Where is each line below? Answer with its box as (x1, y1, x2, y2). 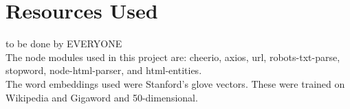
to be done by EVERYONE (6, 36, 122, 51)
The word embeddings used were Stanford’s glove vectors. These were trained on (6, 76, 345, 90)
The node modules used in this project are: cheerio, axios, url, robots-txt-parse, (6, 49, 340, 64)
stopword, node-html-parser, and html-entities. (6, 63, 202, 77)
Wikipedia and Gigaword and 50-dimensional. (6, 90, 198, 104)
